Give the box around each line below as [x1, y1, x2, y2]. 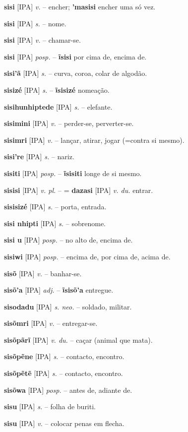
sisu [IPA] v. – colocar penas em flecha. [4, 418, 125, 428]
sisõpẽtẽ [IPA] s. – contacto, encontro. [4, 368, 123, 378]
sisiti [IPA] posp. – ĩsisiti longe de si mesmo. [4, 168, 142, 178]
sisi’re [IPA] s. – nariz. [4, 151, 74, 162]
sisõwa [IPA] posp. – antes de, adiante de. [4, 384, 132, 395]
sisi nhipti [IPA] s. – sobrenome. [4, 218, 106, 228]
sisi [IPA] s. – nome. [4, 18, 66, 28]
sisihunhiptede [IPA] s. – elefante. [4, 101, 113, 112]
